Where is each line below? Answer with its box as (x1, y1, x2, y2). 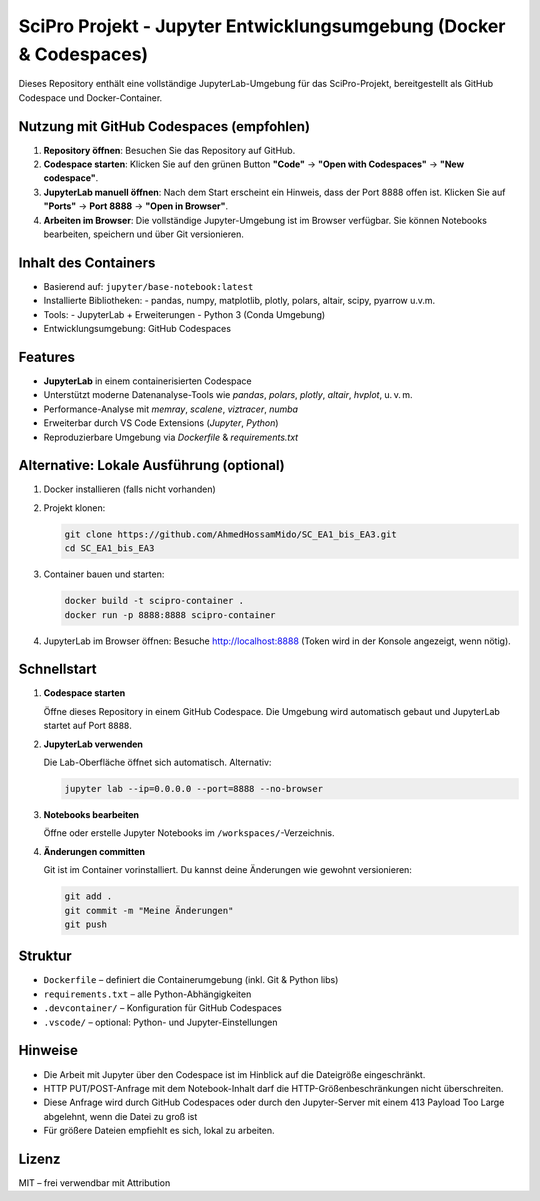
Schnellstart (18, 661, 97, 678)
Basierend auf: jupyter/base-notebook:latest (43, 280, 254, 292)
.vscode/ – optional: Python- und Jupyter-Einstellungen (43, 1016, 278, 1028)
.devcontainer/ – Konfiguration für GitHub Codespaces (43, 1002, 282, 1014)
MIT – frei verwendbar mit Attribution (18, 1176, 171, 1189)
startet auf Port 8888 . (43, 720, 132, 732)
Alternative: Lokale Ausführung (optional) (18, 457, 285, 474)
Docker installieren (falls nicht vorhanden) (43, 483, 217, 495)
